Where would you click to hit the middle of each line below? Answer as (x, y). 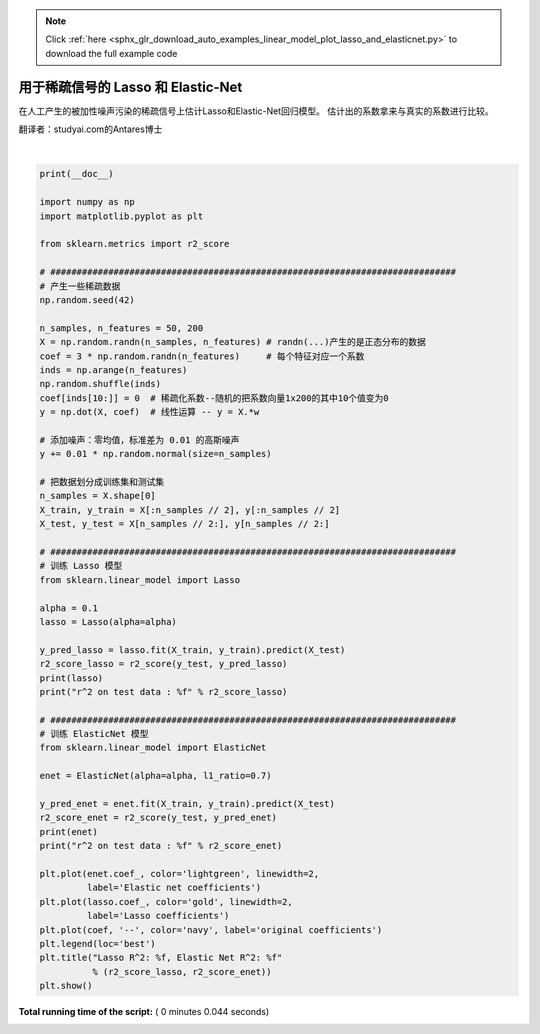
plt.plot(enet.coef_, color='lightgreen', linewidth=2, (179, 873)
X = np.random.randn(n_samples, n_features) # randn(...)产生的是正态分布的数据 (233, 342)
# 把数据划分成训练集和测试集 (102, 482)
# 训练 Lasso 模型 (81, 566)
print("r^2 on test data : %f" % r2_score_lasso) (163, 691)
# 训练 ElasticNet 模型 (94, 734)
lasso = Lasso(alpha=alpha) (108, 621)
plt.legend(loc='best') (98, 943)
